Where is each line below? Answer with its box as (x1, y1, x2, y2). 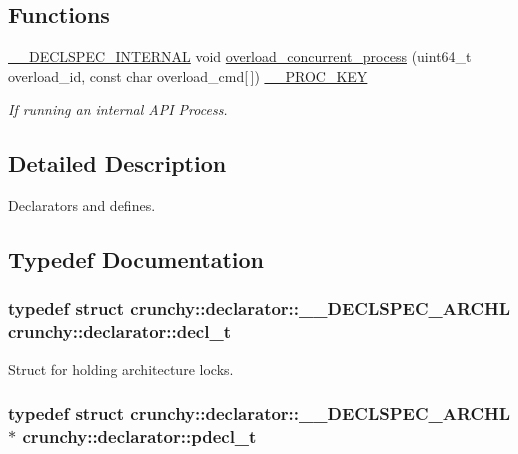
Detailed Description (8, 148, 227, 179)
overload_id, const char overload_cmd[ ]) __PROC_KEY (8, 65, 368, 86)
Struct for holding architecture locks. (8, 358, 234, 379)
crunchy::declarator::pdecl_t (22, 424, 257, 449)
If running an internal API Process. (8, 99, 228, 120)
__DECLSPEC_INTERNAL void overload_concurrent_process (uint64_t (8, 46, 472, 67)
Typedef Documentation (8, 244, 264, 275)
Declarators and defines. (8, 195, 156, 216)
